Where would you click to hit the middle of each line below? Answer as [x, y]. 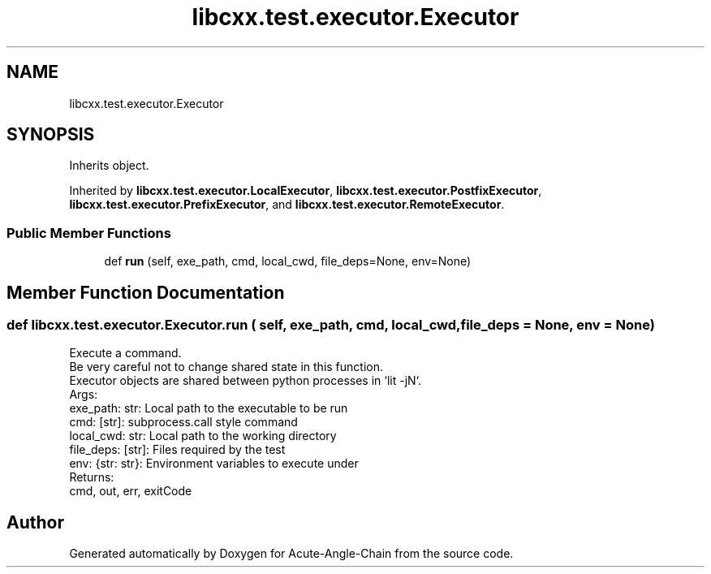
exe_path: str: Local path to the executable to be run [209, 408]
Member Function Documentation [146, 292]
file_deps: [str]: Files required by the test [177, 450]
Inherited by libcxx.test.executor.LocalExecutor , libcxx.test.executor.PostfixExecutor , [306, 191]
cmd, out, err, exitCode [131, 491]
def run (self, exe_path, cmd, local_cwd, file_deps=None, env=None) [288, 261]
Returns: [92, 477]
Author [35, 522]
